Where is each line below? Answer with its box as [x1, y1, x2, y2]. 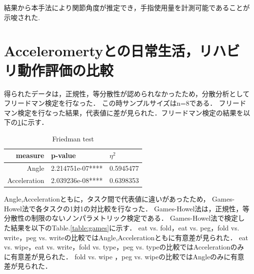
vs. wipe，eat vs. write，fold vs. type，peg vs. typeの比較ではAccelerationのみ [4, 242, 244, 252]
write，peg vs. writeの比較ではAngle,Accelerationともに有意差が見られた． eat [4, 232, 248, 242]
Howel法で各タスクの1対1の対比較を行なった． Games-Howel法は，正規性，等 [4, 203, 250, 213]
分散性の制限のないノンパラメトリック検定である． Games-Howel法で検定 [4, 213, 238, 223]
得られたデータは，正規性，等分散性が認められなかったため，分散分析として [4, 88, 250, 98]
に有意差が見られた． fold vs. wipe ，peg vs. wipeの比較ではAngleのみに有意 [4, 251, 245, 261]
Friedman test [52, 133, 94, 143]
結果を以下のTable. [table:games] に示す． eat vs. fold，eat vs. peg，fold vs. [10, 223, 239, 233]
